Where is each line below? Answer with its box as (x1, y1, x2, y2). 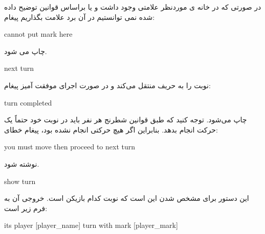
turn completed (4, 97, 52, 108)
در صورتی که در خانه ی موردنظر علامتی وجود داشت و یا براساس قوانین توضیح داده (4, 2, 261, 12)
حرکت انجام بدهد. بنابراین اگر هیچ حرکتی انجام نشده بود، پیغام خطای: (4, 124, 218, 135)
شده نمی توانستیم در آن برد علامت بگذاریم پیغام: (4, 11, 155, 22)
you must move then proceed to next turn (4, 141, 136, 152)
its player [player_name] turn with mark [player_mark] (4, 220, 178, 230)
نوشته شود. (4, 158, 39, 169)
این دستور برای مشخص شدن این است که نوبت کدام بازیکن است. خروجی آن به (4, 193, 249, 203)
